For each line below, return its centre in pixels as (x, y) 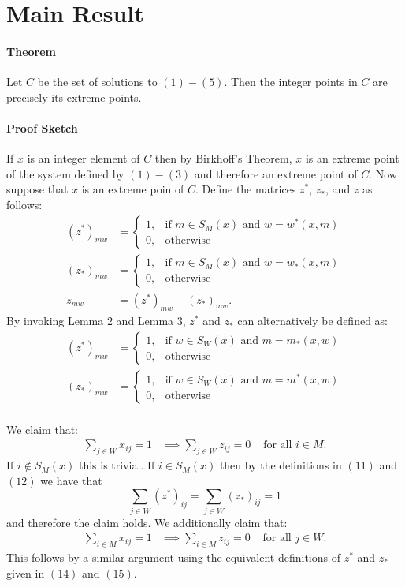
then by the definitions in (281, 465)
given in (26, 572)
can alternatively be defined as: (312, 321)
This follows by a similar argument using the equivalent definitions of (173, 557)
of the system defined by (65, 173)
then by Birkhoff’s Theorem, (223, 158)
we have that (71, 480)
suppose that (37, 189)
